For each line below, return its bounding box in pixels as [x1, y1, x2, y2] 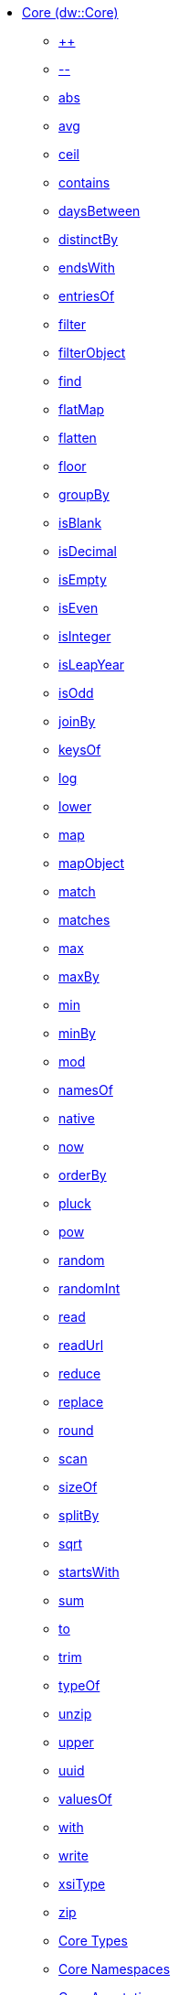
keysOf [58, 742, 101, 757]
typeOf [58, 1678, 100, 1693]
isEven [58, 600, 99, 616]
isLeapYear [58, 657, 125, 672]
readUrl [58, 1337, 104, 1353]
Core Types [58, 1933, 128, 1948]
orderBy [58, 1167, 107, 1183]
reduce [58, 1366, 101, 1381]
